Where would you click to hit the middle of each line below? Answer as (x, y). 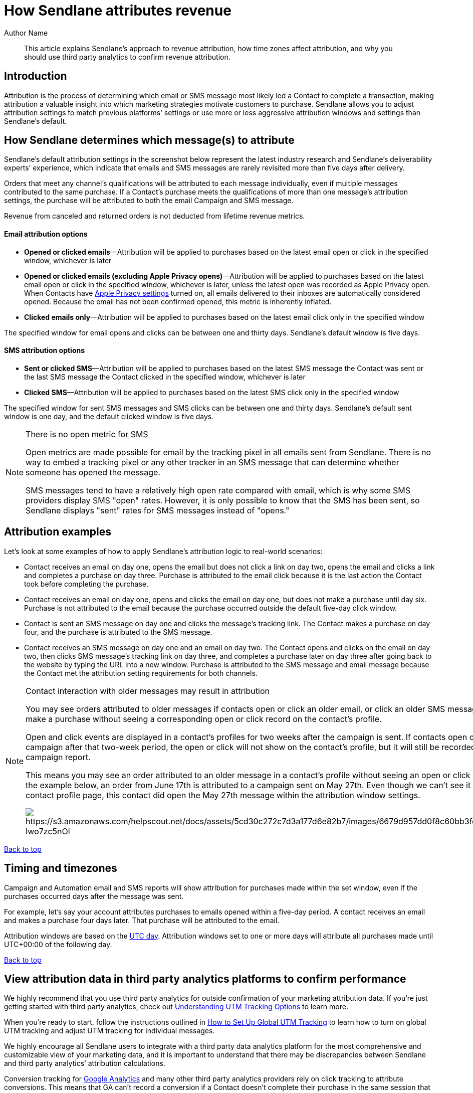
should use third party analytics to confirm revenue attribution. (127, 57)
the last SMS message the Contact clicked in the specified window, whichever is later (165, 377)
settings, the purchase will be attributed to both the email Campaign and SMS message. (149, 201)
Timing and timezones (61, 868)
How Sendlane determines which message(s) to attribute (149, 140)
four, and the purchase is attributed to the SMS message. (118, 632)
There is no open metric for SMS (87, 434)
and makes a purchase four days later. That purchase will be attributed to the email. (142, 920)
